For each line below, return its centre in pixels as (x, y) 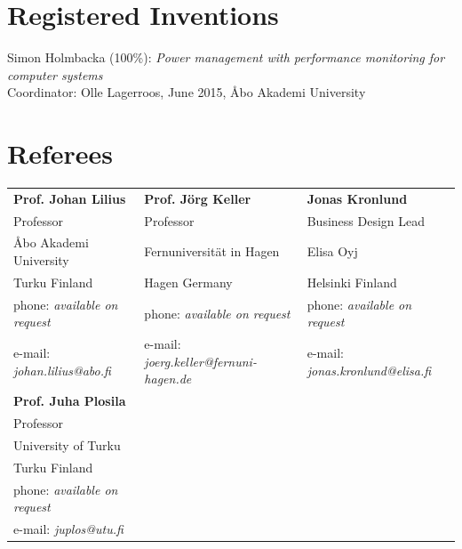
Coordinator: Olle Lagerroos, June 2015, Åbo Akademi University (187, 92)
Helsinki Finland (352, 282)
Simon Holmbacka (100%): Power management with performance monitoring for (226, 57)
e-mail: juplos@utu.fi (68, 529)
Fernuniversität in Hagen (212, 251)
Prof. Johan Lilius (70, 198)
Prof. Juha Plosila (70, 401)
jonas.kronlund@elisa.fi (369, 370)
